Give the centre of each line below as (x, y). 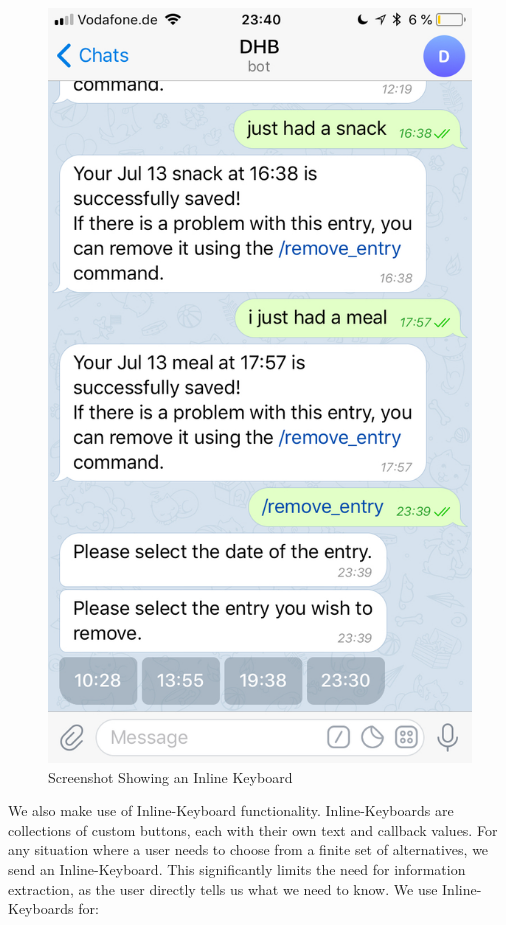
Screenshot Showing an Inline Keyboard (170, 776)
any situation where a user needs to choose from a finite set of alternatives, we (248, 849)
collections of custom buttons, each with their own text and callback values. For (253, 829)
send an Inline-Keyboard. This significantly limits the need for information (237, 869)
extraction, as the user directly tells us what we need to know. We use (223, 888)
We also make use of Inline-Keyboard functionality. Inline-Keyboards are (231, 810)
